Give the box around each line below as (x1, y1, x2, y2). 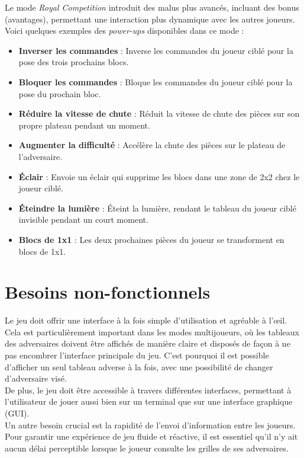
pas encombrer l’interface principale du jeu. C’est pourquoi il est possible (5, 349, 269, 361)
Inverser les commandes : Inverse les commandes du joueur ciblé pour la (18, 44, 293, 56)
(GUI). (5, 406, 30, 419)
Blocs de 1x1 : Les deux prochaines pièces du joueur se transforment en (18, 233, 284, 245)
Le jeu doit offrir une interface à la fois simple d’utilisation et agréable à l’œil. (5, 314, 287, 326)
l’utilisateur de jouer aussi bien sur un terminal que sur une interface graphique (5, 395, 293, 408)
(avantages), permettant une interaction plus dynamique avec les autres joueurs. (5, 12, 295, 25)
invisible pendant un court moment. (18, 213, 148, 226)
